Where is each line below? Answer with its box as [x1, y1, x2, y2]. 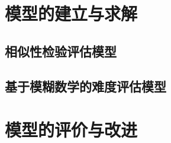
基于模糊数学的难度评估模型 [5, 77, 166, 95]
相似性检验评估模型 [5, 42, 117, 60]
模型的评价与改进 [5, 117, 138, 142]
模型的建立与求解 [5, 1, 138, 26]
